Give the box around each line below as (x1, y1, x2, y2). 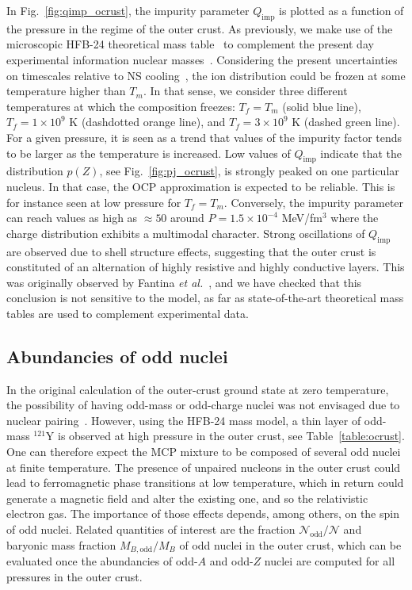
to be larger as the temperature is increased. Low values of (6, 144, 291, 161)
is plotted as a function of (279, 2, 404, 18)
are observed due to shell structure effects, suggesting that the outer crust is (6, 243, 376, 259)
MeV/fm (281, 209, 322, 226)
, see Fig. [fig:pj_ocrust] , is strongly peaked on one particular (99, 163, 399, 179)
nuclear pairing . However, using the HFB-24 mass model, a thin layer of (6, 412, 361, 428)
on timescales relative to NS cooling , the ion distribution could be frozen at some (6, 67, 406, 83)
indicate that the (320, 144, 402, 161)
